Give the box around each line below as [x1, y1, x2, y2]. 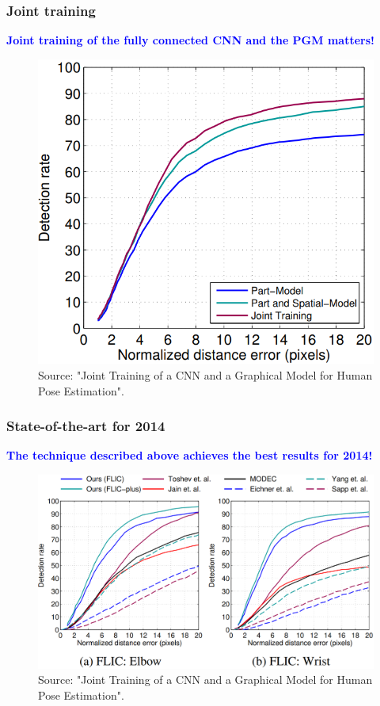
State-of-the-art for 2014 [6, 416, 165, 436]
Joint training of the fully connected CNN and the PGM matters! [6, 32, 374, 48]
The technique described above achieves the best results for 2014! [6, 447, 373, 464]
